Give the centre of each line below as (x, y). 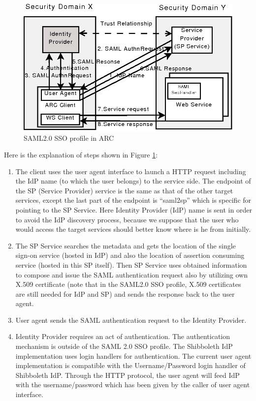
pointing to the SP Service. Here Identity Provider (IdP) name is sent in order (134, 209)
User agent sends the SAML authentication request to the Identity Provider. (131, 320)
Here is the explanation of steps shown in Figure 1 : (81, 154)
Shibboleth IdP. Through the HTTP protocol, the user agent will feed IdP (128, 375)
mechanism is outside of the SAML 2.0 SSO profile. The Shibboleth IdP (124, 346)
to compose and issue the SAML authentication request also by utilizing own (131, 274)
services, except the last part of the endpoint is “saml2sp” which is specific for (133, 200)
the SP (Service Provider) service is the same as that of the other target (124, 190)
